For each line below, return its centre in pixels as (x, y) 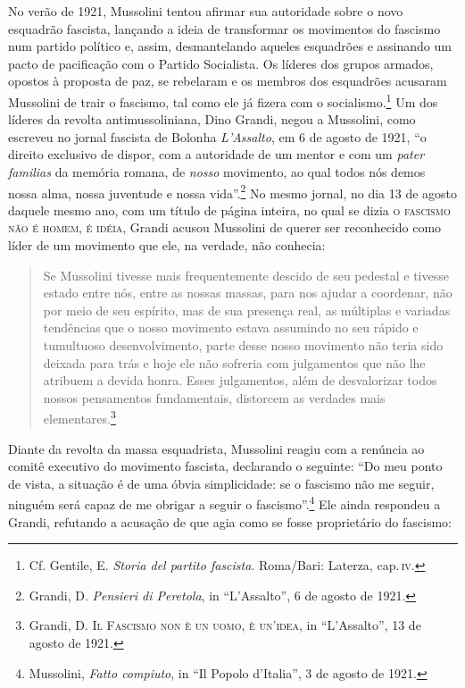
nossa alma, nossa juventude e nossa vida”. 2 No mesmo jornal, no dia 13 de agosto (233, 191)
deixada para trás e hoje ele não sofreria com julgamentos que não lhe (234, 362)
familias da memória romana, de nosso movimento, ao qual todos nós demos (217, 172)
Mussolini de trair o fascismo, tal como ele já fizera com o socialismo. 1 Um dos (223, 100)
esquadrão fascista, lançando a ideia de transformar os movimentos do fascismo (224, 28)
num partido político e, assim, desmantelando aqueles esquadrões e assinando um (230, 46)
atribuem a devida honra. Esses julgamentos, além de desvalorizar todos (240, 380)
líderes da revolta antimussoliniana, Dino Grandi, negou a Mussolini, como (212, 119)
